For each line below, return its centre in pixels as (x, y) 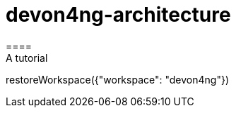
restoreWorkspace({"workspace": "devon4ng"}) (117, 79)
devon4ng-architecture (118, 15)
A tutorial (27, 58)
